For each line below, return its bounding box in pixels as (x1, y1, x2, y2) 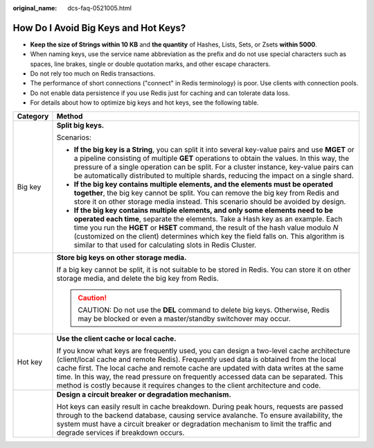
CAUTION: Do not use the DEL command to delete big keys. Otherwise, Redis (77, 305, 330, 315)
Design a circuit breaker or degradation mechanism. (56, 389, 231, 399)
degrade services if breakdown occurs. (56, 427, 185, 437)
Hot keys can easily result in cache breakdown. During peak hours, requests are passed (56, 402, 344, 411)
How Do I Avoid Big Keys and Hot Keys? (12, 21, 186, 34)
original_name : (12, 4, 57, 12)
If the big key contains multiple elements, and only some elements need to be (73, 205, 334, 215)
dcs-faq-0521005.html (67, 4, 132, 12)
